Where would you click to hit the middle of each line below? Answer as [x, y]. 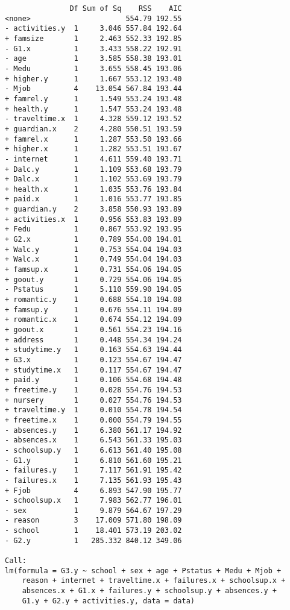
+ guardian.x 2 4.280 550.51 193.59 [93, 129]
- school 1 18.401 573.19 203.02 [93, 531]
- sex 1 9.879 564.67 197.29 [93, 510]
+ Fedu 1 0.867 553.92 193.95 [93, 229]
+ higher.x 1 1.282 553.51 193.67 [93, 149]
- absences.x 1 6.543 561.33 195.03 [93, 440]
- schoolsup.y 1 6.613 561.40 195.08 [93, 450]
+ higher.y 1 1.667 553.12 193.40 [93, 79]
